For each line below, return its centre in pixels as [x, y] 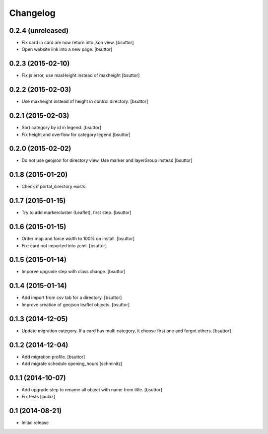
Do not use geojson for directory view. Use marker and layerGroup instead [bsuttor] [107, 160]
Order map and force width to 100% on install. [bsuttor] [78, 239]
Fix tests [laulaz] [38, 397]
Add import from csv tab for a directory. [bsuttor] [72, 297]
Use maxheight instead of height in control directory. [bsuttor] [85, 101]
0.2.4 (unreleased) [39, 31]
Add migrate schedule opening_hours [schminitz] [72, 363]
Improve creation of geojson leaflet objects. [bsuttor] [76, 304]
